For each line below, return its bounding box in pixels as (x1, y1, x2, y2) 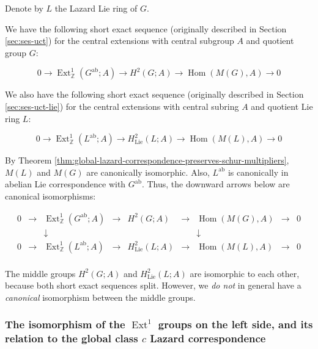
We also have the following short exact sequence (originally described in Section (5, 88, 304, 101)
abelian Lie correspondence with (5, 178, 126, 190)
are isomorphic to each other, (190, 267, 300, 279)
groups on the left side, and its (158, 317, 313, 332)
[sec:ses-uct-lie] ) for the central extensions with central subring (5, 99, 239, 112)
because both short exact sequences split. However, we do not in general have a (5, 279, 301, 292)
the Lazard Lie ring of (54, 2, 138, 14)
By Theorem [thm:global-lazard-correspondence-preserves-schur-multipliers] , (5, 154, 289, 167)
